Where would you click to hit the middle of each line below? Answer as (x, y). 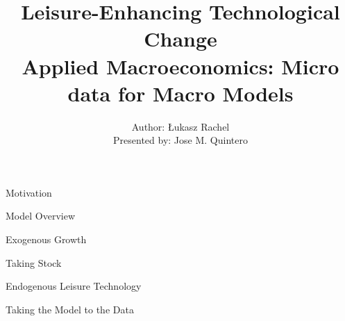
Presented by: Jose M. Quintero (180, 140)
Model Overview (40, 216)
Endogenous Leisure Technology (74, 286)
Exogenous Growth (46, 239)
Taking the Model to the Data (70, 309)
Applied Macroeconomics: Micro (180, 66)
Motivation (29, 192)
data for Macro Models (180, 93)
